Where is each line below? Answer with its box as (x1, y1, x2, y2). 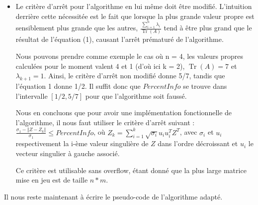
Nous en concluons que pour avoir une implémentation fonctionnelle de (15, 107, 232, 118)
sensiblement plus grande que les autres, (15, 22, 138, 33)
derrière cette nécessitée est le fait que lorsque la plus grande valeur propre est (15, 10, 255, 21)
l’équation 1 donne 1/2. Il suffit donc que (15, 80, 141, 91)
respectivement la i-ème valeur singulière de (15, 138, 149, 149)
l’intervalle (15, 90, 48, 101)
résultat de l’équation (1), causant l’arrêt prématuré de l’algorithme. (15, 34, 224, 44)
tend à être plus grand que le (164, 22, 252, 33)
